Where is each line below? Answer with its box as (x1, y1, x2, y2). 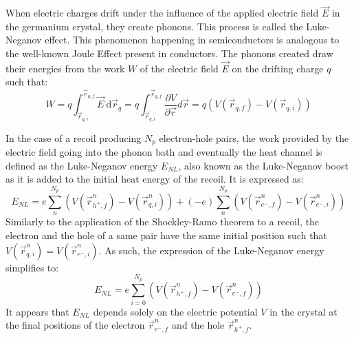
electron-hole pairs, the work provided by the (159, 130, 349, 145)
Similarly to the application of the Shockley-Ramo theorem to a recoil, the (5, 214, 320, 229)
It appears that (5, 304, 69, 318)
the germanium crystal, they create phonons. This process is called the (5, 19, 303, 33)
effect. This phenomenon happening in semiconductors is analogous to (45, 32, 340, 47)
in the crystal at (269, 304, 338, 318)
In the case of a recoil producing (5, 130, 142, 145)
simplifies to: (5, 260, 59, 274)
